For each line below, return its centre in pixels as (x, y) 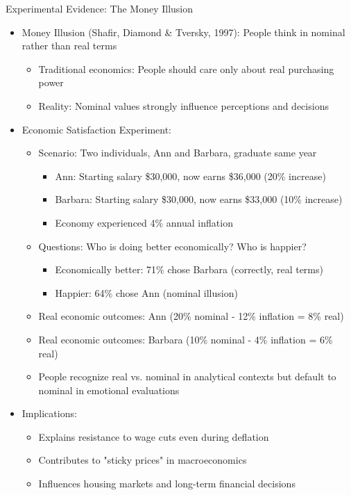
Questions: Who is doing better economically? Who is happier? (172, 246)
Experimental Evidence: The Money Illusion (100, 8)
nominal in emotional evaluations (109, 390)
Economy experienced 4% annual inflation (144, 222)
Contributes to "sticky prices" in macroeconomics (143, 460)
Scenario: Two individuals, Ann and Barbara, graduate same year (178, 153)
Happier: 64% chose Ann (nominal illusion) (146, 292)
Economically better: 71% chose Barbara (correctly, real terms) (189, 269)
